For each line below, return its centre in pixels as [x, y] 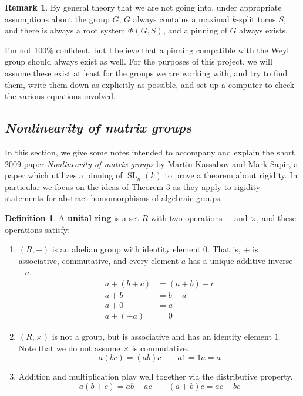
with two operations [186, 217]
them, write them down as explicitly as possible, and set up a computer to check [150, 84]
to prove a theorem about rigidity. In [231, 175]
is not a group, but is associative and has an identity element [162, 336]
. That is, [224, 249]
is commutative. [160, 348]
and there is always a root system [65, 30]
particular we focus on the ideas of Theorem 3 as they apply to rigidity [133, 186]
